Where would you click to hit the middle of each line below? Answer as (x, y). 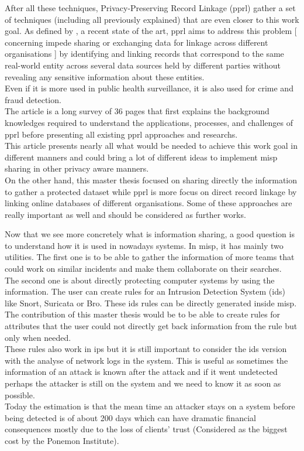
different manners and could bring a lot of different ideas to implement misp (141, 157)
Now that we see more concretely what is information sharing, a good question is (150, 234)
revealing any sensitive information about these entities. (105, 76)
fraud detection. (33, 99)
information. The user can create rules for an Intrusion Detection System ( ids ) (145, 291)
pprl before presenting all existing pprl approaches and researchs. (121, 134)
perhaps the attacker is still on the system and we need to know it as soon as (143, 383)
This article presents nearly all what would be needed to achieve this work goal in (151, 146)
